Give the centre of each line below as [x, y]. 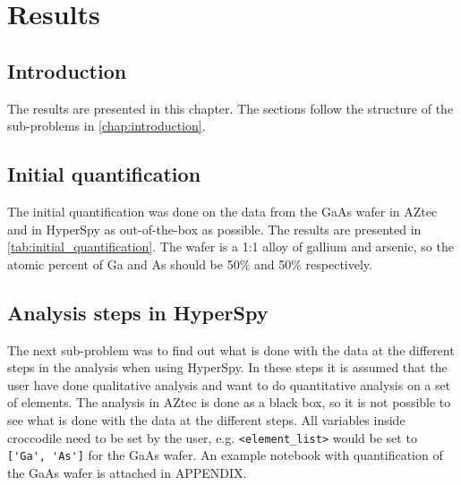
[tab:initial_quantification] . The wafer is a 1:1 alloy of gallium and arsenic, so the [230, 247]
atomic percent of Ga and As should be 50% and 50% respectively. [190, 264]
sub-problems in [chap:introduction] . [107, 126]
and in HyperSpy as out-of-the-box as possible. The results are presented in [214, 229]
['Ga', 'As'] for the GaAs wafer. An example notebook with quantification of [225, 455]
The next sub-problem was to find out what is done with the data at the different [231, 349]
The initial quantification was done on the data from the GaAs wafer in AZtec [222, 211]
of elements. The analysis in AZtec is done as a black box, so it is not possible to [229, 402]
